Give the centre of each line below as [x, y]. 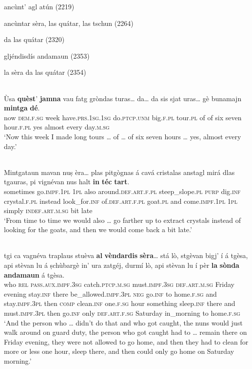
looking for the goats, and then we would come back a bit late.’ [98, 229]
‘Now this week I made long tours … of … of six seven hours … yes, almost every [123, 136]
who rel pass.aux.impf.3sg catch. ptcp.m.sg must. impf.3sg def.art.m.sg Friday [119, 284]
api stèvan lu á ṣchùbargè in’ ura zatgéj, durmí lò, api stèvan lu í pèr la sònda [122, 265]
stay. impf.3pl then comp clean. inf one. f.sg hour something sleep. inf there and [120, 303]
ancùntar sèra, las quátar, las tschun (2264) [69, 23]
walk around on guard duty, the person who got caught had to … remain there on [126, 332]
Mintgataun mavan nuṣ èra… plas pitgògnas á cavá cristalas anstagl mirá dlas [119, 172]
